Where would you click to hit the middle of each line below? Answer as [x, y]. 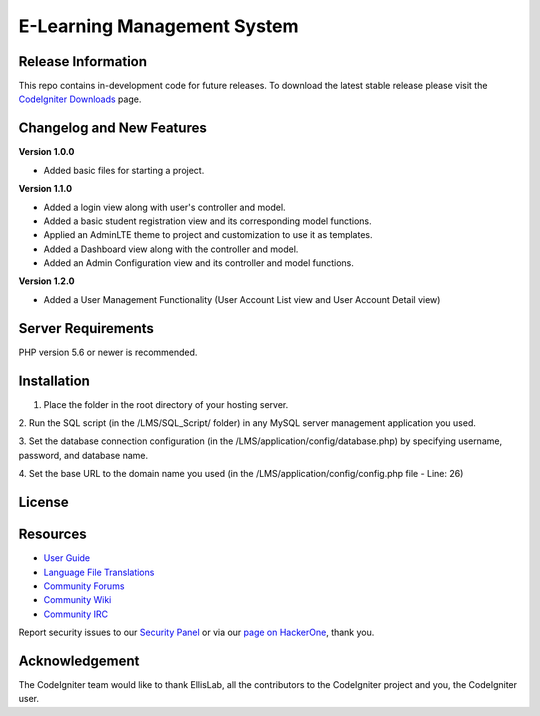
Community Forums [84, 586]
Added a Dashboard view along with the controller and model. [171, 249]
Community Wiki [77, 600]
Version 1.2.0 [46, 281]
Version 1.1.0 [45, 189]
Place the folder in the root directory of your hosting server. [166, 404]
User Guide [67, 558]
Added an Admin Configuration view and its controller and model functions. [199, 263]
